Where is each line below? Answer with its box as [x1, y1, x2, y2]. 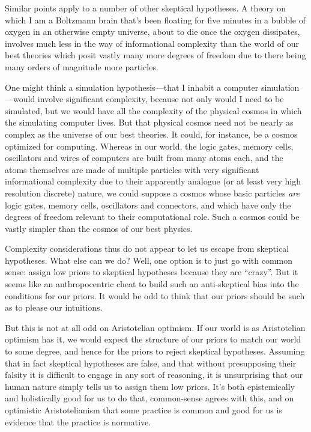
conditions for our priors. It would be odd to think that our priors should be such [5, 289, 305, 302]
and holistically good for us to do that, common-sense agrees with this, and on [5, 392, 294, 404]
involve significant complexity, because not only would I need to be [37, 93, 284, 105]
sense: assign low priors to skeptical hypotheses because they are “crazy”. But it [5, 266, 298, 278]
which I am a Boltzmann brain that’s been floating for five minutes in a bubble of [5, 13, 306, 26]
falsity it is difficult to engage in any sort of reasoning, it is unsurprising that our [5, 368, 303, 381]
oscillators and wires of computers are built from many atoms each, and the [5, 151, 283, 164]
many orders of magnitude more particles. [5, 60, 159, 73]
